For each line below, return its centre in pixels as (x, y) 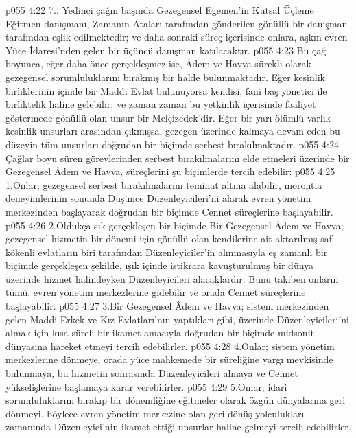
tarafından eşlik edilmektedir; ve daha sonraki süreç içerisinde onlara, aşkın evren (177, 37)
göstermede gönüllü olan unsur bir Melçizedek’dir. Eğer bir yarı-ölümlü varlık (168, 117)
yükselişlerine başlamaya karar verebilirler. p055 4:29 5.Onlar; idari (146, 386)
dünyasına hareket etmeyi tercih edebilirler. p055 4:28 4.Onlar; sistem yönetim (170, 346)
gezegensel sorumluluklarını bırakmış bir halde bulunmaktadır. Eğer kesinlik (165, 77)
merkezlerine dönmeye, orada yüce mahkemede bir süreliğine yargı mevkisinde (169, 359)
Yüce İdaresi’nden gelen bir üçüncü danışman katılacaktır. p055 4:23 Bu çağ (166, 50)
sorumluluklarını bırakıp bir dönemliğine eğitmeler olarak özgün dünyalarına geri (176, 400)
